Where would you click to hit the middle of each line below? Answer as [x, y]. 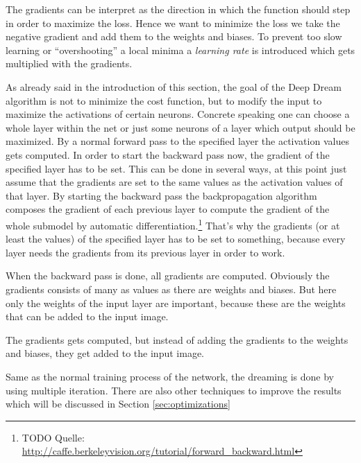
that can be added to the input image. [87, 316]
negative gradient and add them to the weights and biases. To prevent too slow [174, 36]
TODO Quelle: [53, 437]
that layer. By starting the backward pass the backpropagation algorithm [161, 195]
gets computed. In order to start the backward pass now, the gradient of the [168, 154]
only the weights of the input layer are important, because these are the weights [176, 303]
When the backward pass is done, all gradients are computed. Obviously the [168, 276]
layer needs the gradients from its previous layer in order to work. [145, 252]
